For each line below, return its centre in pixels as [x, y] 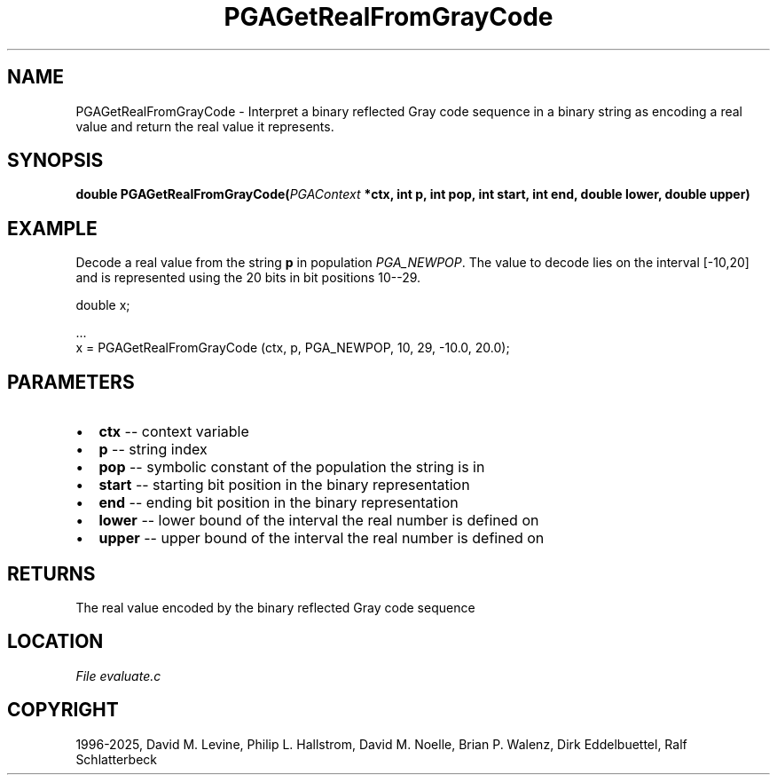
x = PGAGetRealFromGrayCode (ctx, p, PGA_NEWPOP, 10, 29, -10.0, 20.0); [293, 348]
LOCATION [55, 642]
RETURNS [51, 573]
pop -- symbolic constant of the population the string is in [292, 467]
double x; [103, 305]
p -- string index [153, 450]
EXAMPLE [52, 228]
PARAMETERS [71, 382]
